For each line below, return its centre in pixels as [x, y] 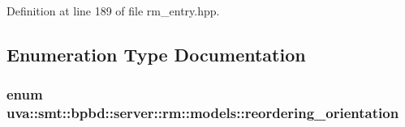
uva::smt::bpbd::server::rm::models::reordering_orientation [203, 113]
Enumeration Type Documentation [156, 54]
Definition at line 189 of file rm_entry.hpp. [113, 11]
